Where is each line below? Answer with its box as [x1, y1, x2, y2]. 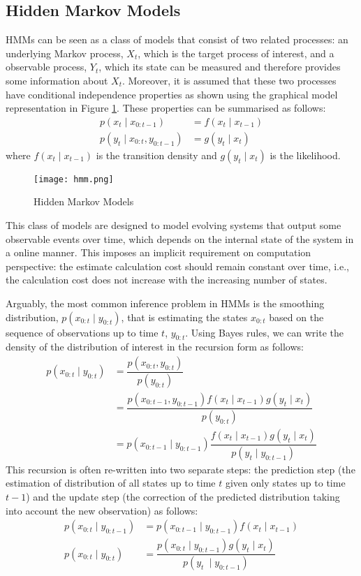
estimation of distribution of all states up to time [6, 475, 216, 490]
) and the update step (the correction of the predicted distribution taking [26, 489, 340, 503]
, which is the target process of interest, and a [138, 45, 334, 60]
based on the [269, 309, 324, 324]
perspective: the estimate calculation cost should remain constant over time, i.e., [6, 258, 350, 273]
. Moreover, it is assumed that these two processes [121, 73, 337, 87]
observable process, [6, 59, 87, 74]
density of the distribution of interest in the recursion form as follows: [6, 339, 304, 354]
